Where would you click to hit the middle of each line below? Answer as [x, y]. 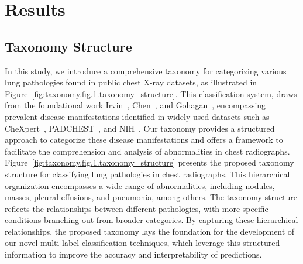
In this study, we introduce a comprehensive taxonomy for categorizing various [146, 71]
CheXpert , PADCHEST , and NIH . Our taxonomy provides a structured [140, 128]
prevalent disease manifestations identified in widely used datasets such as [137, 116]
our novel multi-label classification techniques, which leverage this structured [142, 243]
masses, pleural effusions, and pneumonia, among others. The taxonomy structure [151, 197]
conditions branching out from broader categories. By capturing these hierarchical [151, 220]
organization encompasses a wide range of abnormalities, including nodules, [140, 185]
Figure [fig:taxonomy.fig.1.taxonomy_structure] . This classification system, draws [151, 93]
